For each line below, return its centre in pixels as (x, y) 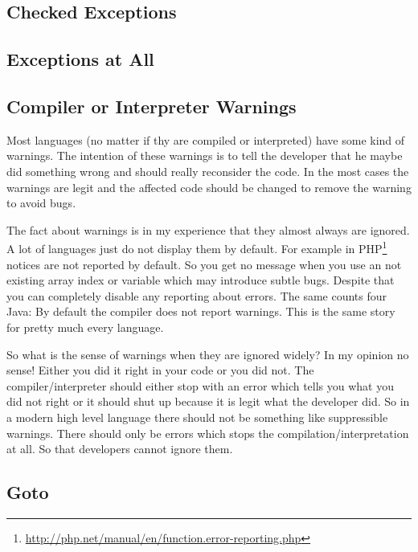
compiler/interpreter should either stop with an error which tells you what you (201, 385)
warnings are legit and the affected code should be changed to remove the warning (209, 187)
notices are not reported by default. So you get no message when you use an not (204, 264)
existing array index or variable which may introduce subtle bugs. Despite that (201, 280)
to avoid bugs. (41, 203)
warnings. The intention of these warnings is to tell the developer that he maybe (205, 155)
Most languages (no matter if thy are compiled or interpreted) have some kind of (206, 139)
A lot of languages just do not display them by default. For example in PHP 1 (197, 247)
